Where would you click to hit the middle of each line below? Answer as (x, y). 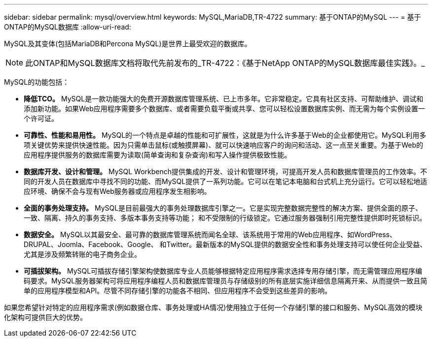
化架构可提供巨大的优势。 (45, 317)
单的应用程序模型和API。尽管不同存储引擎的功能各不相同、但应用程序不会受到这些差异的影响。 (178, 291)
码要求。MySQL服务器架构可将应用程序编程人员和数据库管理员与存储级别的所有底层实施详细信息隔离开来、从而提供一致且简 (226, 281)
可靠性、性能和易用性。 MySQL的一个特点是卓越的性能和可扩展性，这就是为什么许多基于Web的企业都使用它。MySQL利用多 (225, 135)
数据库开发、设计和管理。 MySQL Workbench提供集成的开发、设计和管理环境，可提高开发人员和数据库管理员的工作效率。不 (225, 171)
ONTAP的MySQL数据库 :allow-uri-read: (68, 27)
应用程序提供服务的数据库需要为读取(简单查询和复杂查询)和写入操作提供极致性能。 (158, 155)
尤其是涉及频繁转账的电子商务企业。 (82, 254)
